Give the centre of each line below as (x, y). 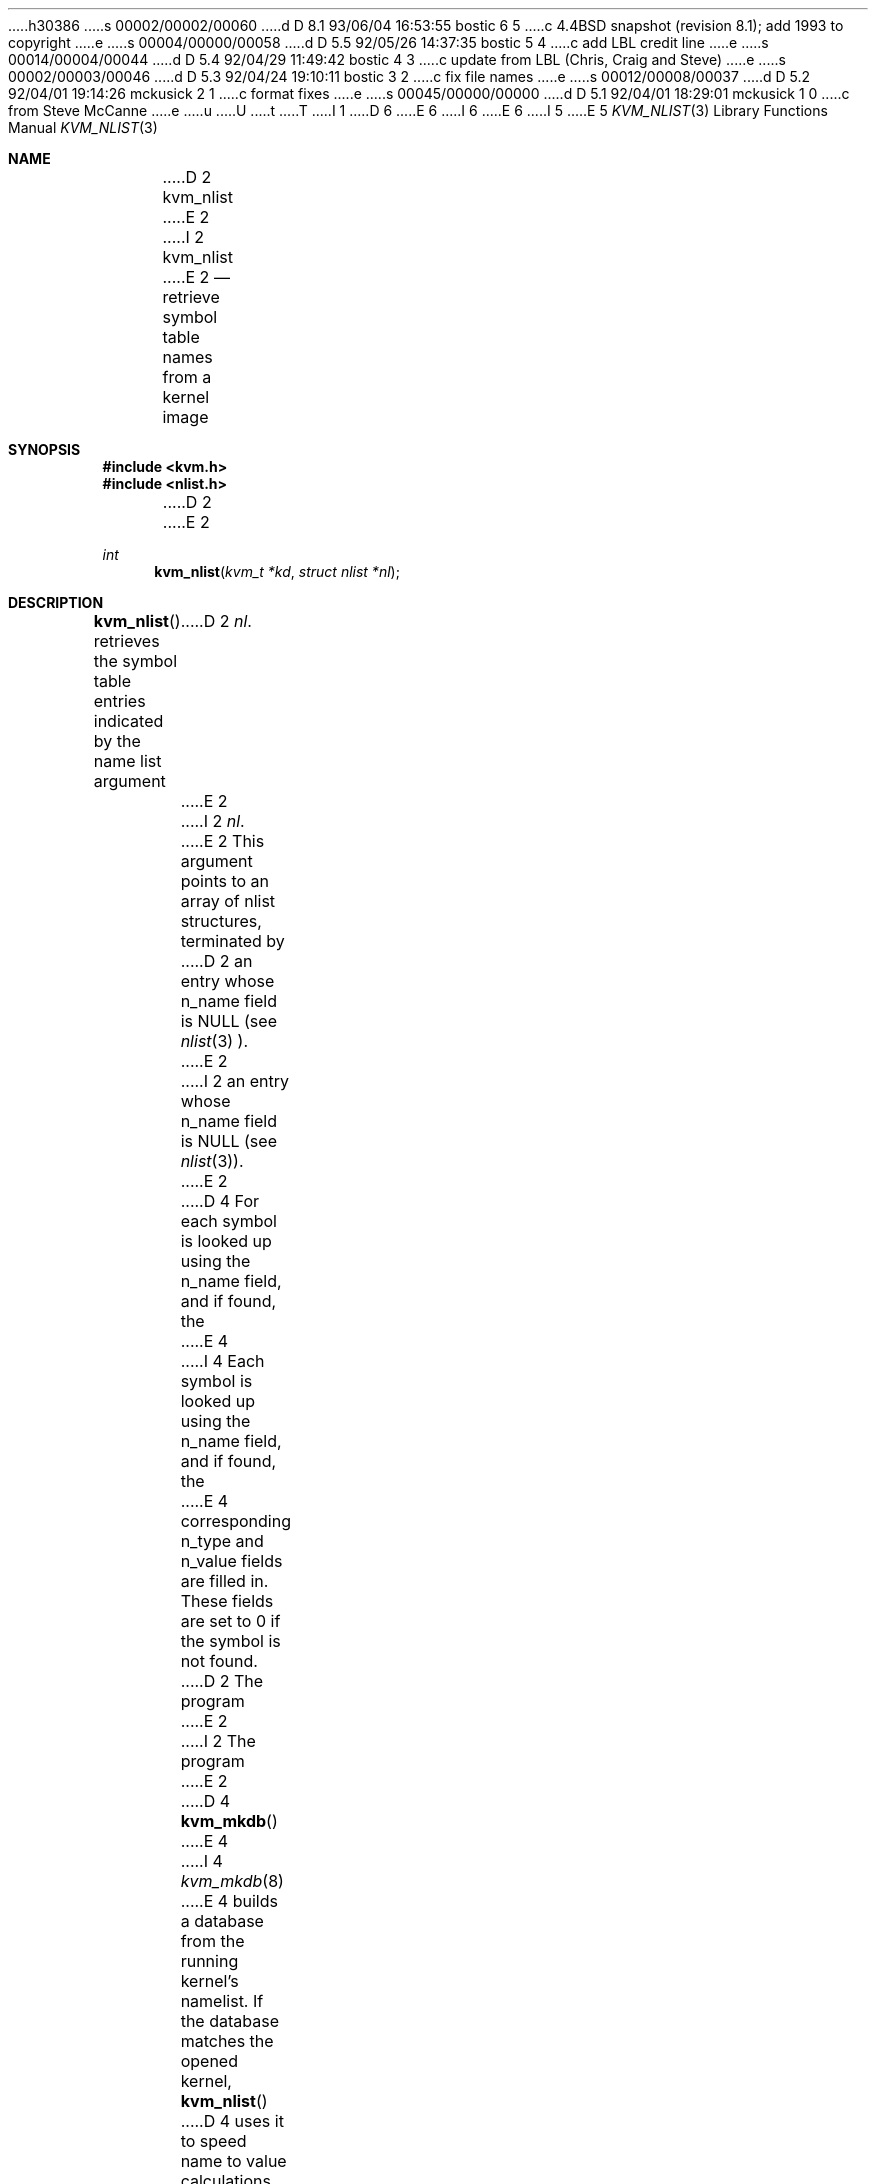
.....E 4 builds (229, 1901)
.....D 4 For (220, 1201)
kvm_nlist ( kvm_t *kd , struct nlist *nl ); (277, 571)
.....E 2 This (222, 841)
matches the (227, 2041)
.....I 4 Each (222, 1361)
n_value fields (231, 1561)
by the (117, 741)
